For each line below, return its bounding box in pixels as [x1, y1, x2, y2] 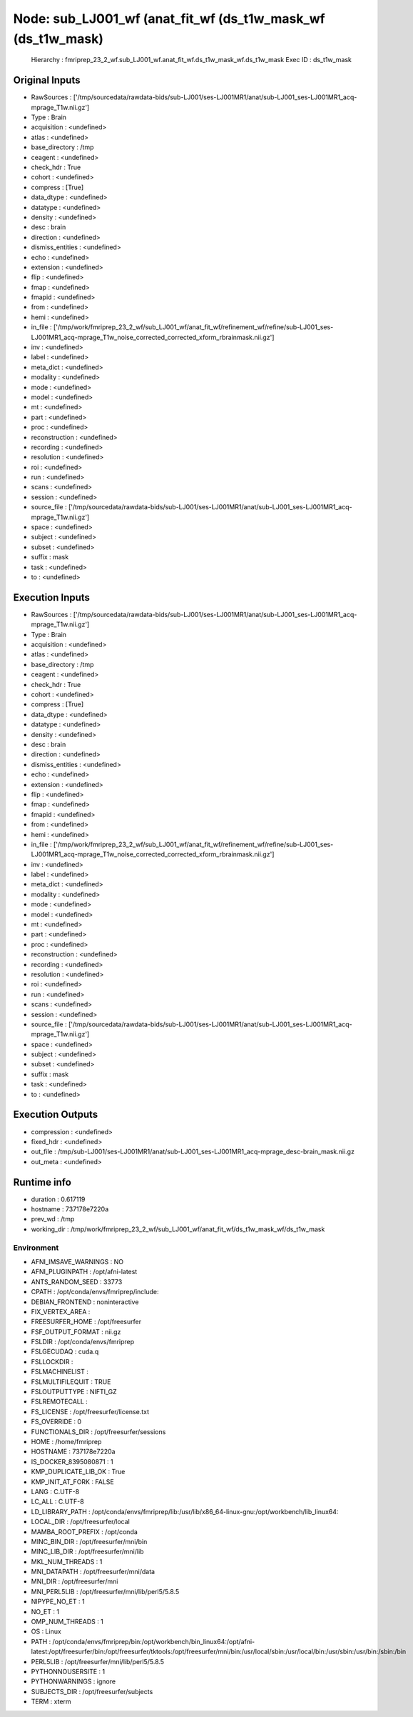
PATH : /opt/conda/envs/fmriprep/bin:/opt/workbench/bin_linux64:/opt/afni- [31, 1637, 255, 1646]
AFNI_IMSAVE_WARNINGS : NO [31, 1257, 124, 1266]
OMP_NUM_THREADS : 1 [31, 1618, 103, 1626]
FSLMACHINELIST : [31, 1368, 88, 1376]
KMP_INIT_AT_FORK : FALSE [31, 1477, 114, 1486]
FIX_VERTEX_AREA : [31, 1307, 91, 1316]
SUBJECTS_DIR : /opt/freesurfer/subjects [31, 1687, 153, 1696]
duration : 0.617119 [31, 1195, 86, 1203]
